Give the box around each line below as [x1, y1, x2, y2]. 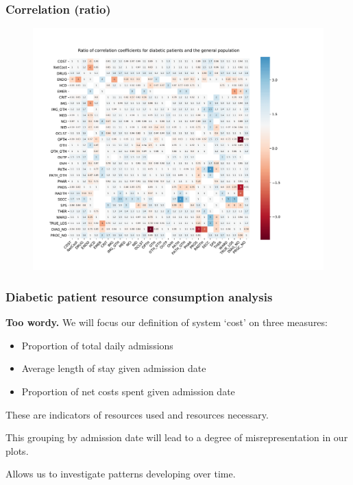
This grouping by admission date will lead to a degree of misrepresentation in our [5, 430, 348, 445]
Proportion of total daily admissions [21, 338, 173, 352]
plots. [5, 443, 29, 458]
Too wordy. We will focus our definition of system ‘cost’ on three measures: [5, 315, 328, 329]
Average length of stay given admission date [21, 361, 206, 375]
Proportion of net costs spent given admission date [21, 384, 235, 398]
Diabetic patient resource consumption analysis [5, 288, 273, 305]
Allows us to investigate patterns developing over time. [5, 467, 236, 481]
